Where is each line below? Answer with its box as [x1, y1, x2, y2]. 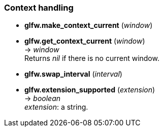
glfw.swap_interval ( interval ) [24, 70, 122, 79]
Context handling [4, 3, 74, 13]
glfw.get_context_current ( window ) [24, 37, 145, 46]
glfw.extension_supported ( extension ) [24, 85, 155, 94]
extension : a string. [24, 103, 88, 112]
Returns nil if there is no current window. [24, 54, 159, 63]
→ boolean [24, 94, 60, 103]
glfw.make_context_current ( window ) [24, 21, 153, 30]
